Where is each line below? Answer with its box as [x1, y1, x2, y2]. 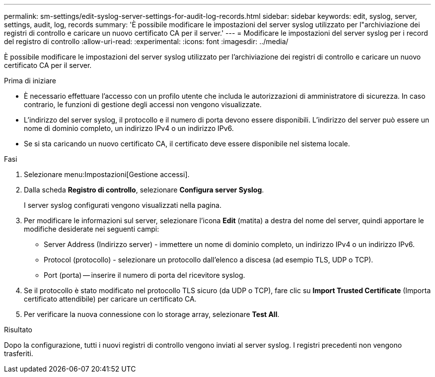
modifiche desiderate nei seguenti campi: [24, 225, 159, 233]
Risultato [4, 325, 33, 334]
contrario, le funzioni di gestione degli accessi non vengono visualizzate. [24, 100, 262, 109]
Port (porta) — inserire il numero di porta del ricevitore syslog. [44, 271, 245, 279]
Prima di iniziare [4, 76, 56, 85]
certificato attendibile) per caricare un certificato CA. [24, 295, 197, 303]
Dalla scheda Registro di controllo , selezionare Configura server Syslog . [24, 186, 264, 194]
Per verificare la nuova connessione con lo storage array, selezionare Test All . [24, 310, 280, 318]
